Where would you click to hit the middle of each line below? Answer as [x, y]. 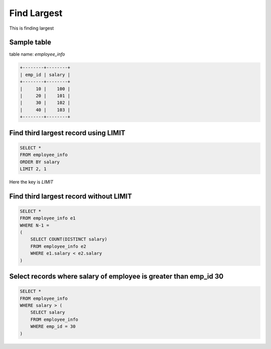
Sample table [30, 42]
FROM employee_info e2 [58, 246]
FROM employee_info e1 [48, 218]
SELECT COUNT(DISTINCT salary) [69, 239]
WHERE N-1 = [35, 225]
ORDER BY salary [40, 162]
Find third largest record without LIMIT [71, 196]
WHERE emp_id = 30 [53, 327]
